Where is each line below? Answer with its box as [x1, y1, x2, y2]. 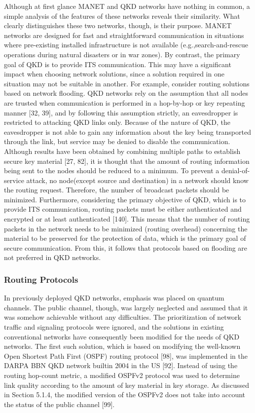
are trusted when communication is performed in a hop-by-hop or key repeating [4, 97, 245, 108]
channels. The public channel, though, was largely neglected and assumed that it [4, 302, 248, 312]
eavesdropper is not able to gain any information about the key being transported [4, 126, 251, 137]
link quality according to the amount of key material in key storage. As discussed [4, 379, 250, 390]
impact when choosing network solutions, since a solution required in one [4, 69, 224, 79]
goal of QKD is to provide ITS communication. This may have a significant [4, 59, 231, 69]
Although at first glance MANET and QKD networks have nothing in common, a [4, 1, 250, 11]
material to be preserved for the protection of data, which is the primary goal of [4, 233, 246, 243]
